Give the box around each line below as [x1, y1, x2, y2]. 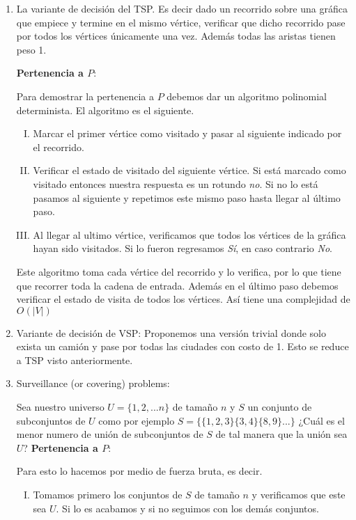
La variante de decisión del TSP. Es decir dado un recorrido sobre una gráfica [16, 1, 348, 15]
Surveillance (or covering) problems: [16, 376, 170, 391]
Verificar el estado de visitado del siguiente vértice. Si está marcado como [33, 163, 346, 178]
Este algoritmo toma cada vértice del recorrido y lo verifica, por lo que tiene [16, 264, 341, 278]
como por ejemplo [98, 413, 175, 427]
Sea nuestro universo [16, 400, 105, 414]
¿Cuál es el [298, 413, 345, 427]
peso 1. [16, 42, 47, 56]
